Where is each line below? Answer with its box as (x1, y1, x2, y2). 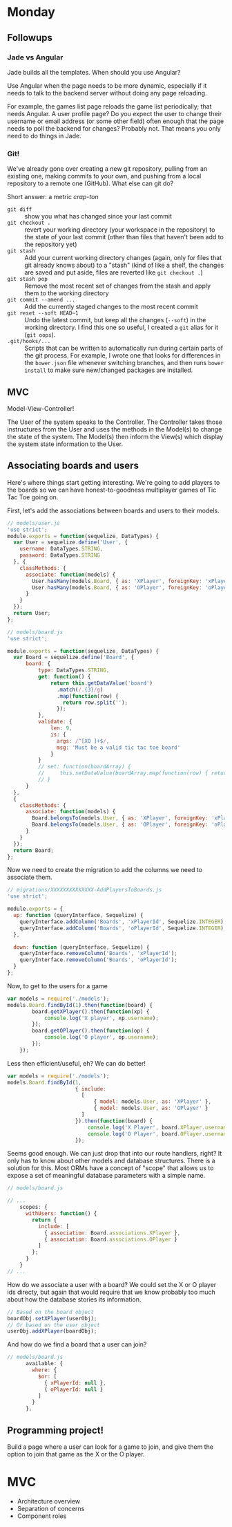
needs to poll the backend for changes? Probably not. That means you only (7, 124, 221, 132)
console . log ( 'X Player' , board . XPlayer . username (87, 1124, 230, 1131)
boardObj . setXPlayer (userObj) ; (7, 1315, 97, 1322)
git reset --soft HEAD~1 (7, 310, 79, 317)
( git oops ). (24, 331, 56, 339)
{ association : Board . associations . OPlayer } (43, 1236, 177, 1243)
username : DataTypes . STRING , (19, 546, 104, 553)
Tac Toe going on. (7, 492, 59, 501)
